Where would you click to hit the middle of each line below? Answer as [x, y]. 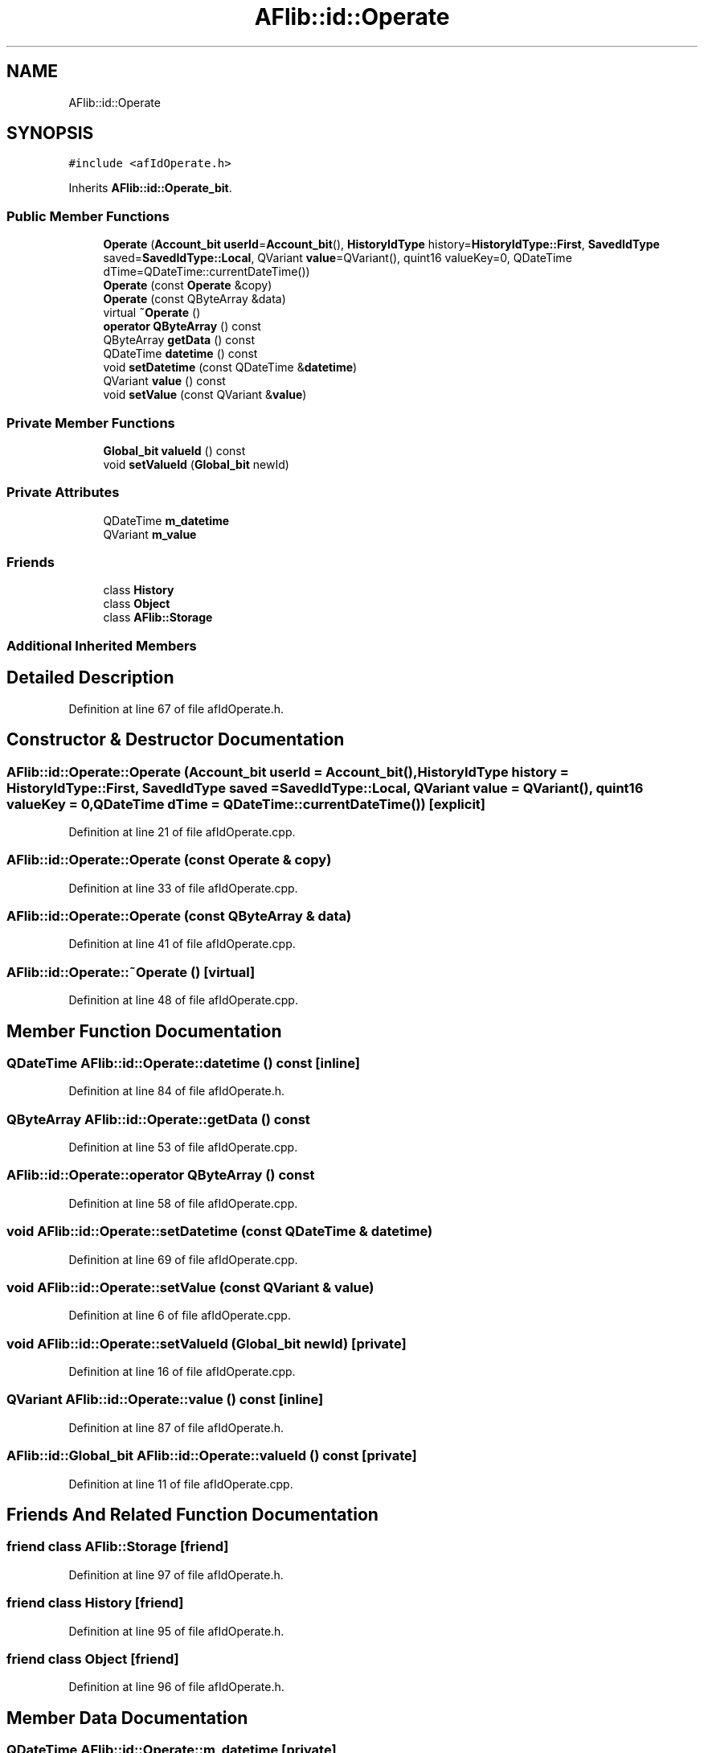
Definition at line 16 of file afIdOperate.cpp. [182, 1372]
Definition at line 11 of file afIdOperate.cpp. [181, 1484]
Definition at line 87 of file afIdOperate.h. [176, 1427]
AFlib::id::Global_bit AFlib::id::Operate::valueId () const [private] [212, 1456]
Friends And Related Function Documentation [192, 1515]
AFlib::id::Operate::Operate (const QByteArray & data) [179, 916]
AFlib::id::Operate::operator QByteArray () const [161, 1175]
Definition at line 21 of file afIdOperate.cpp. [182, 831]
